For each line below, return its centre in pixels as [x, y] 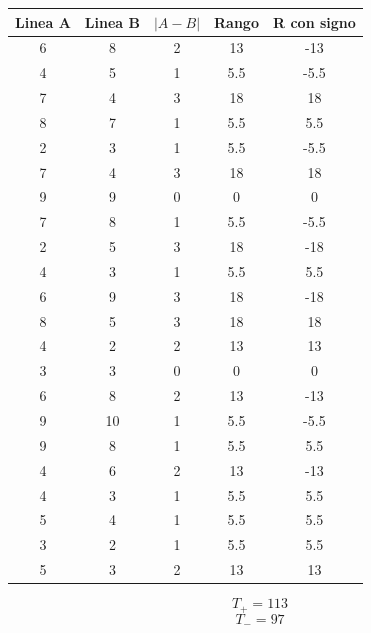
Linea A [43, 21]
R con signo [314, 21]
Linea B [112, 21]
